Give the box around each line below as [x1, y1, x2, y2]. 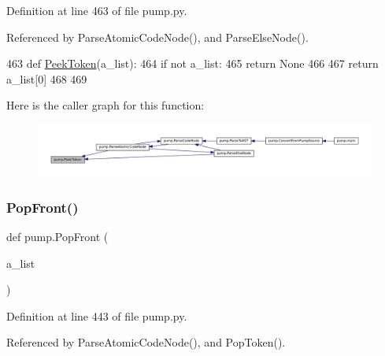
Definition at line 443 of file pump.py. [6, 307, 187, 324]
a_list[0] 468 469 [6, 70, 87, 87]
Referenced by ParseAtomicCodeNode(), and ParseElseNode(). [6, 28, 309, 45]
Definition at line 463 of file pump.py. [6, 2, 187, 18]
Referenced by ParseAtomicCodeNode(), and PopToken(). [6, 334, 286, 350]
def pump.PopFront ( [6, 228, 109, 245]
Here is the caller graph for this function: [6, 97, 205, 113]
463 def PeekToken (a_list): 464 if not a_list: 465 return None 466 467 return [6, 55, 379, 72]
